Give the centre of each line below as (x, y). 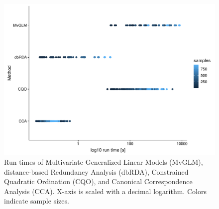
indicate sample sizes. (37, 201)
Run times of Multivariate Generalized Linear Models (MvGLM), (104, 162)
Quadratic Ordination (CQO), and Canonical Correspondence (98, 181)
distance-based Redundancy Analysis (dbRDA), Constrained (96, 171)
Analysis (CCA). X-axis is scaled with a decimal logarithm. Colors (105, 191)
